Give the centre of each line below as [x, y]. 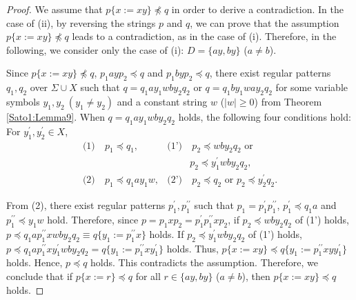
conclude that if [40, 276]
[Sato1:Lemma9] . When [56, 116]
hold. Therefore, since [93, 219]
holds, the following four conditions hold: [265, 116]
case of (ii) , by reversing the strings [81, 22]
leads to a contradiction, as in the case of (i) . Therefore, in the [204, 36]
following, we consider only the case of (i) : [95, 49]
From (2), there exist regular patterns [86, 205]
